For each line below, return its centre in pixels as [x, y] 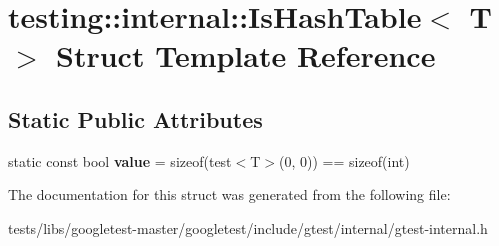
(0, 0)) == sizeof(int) [344, 160]
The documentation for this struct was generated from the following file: [229, 194]
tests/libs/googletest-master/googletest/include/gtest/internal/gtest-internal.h [248, 227]
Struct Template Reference [246, 55]
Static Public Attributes [135, 118]
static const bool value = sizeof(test [120, 160]
